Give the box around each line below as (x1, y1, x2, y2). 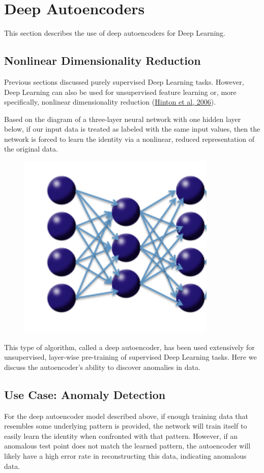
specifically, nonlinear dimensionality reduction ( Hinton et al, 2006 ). (4, 96, 216, 107)
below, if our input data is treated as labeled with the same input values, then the (4, 123, 260, 134)
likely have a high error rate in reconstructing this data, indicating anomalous (4, 451, 247, 461)
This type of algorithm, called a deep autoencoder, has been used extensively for (4, 341, 255, 352)
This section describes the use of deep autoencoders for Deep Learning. (4, 28, 225, 38)
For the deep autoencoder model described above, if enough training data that (4, 410, 248, 421)
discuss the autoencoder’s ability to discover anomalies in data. (4, 361, 200, 372)
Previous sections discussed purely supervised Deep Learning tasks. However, (4, 76, 244, 87)
